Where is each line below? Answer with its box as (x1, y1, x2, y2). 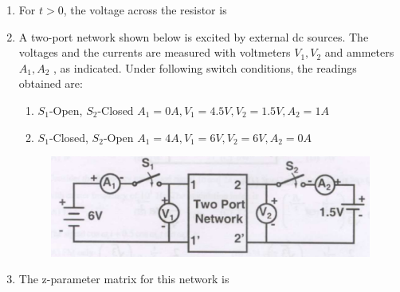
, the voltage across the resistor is (63, 2, 227, 18)
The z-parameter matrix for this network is (18, 270, 229, 287)
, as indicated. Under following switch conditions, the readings (53, 59, 357, 76)
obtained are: (18, 75, 83, 92)
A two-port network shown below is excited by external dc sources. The (18, 28, 369, 45)
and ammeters (324, 44, 394, 61)
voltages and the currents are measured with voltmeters (18, 44, 291, 61)
